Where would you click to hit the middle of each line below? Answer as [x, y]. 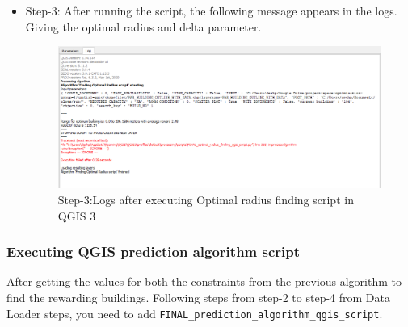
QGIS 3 [77, 215]
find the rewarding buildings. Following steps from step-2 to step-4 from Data [199, 298]
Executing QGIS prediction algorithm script [154, 252]
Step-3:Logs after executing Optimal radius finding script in [206, 200]
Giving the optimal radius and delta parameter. [143, 26]
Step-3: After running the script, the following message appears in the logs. [211, 10]
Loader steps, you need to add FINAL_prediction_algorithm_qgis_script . [195, 313]
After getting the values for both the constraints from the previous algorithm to [204, 281]
